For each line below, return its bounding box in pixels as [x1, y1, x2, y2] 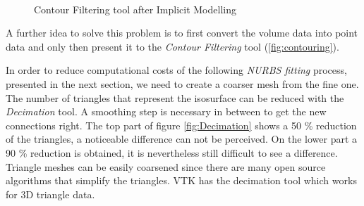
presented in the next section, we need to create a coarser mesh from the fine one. [6, 76, 359, 91]
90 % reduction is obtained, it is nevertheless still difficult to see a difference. [6, 145, 338, 160]
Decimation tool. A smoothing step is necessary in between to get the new [6, 104, 327, 119]
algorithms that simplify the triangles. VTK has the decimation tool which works [6, 173, 357, 188]
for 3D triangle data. [6, 186, 95, 201]
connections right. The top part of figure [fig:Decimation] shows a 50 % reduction [6, 117, 357, 132]
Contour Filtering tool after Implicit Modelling [34, 1, 236, 16]
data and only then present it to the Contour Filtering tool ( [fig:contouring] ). [6, 39, 339, 53]
